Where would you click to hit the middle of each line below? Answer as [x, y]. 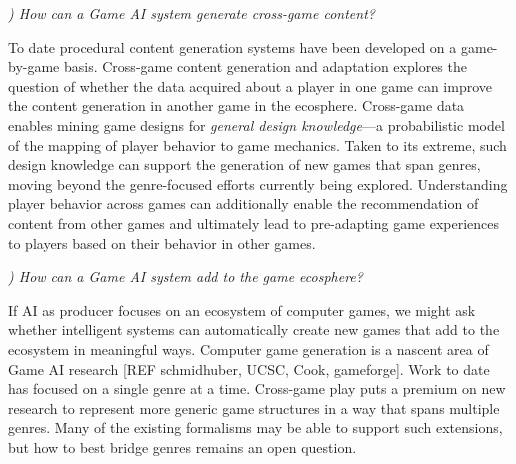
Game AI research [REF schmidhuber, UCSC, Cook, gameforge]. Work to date [249, 368]
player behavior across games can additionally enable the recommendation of [243, 203]
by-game [34, 66]
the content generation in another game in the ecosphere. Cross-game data [236, 105]
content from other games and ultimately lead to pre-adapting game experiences [254, 222]
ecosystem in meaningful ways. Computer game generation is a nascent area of [248, 348]
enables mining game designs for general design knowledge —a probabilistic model [256, 124]
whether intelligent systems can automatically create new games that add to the [254, 329]
